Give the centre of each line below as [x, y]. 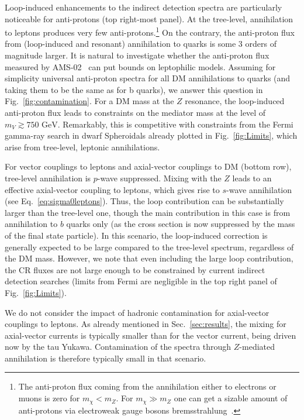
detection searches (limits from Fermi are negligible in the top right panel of [141, 281]
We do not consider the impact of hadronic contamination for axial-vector [137, 312]
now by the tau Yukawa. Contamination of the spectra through [118, 347]
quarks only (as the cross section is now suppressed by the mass [181, 224]
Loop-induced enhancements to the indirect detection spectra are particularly [144, 7]
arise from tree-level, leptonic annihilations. [82, 147]
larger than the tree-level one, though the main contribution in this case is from [148, 212]
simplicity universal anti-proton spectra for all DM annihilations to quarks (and [148, 78]
